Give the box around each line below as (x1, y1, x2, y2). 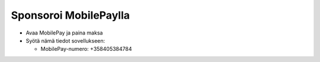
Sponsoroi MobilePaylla (11, 9, 130, 22)
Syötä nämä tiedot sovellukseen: (25, 37, 105, 44)
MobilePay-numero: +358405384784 (40, 46, 132, 53)
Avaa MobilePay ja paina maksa (25, 29, 103, 36)
